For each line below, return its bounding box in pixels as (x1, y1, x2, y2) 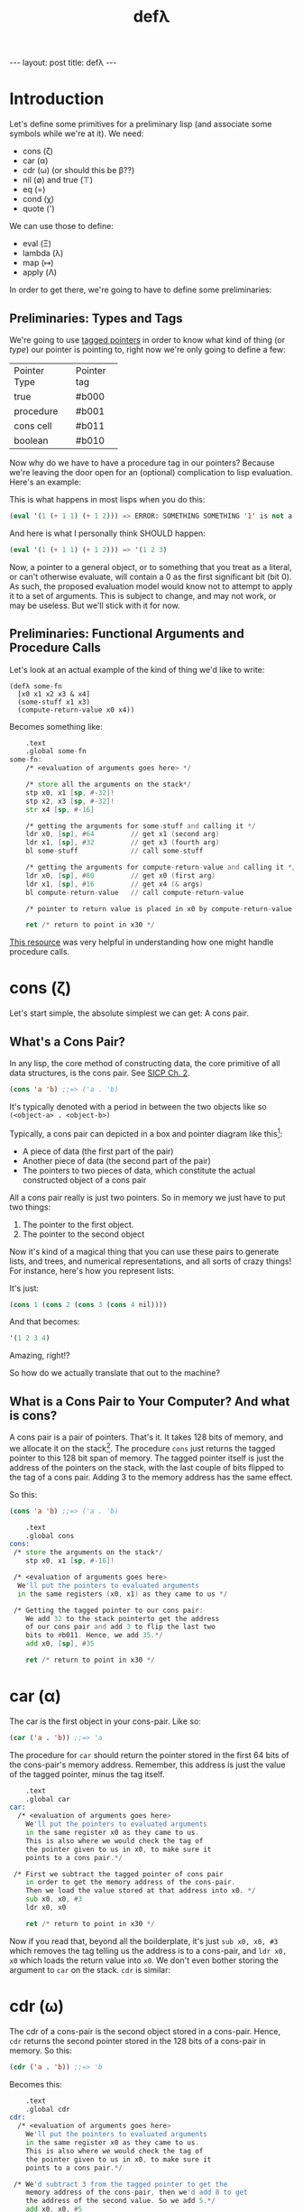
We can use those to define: (9, 221, 115, 232)
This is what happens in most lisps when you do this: (9, 493, 206, 504)
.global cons (25, 1531, 75, 1540)
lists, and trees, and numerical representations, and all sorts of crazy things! (9, 1256, 291, 1267)
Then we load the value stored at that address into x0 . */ (25, 1886, 256, 1895)
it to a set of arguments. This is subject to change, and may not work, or (9, 590, 277, 601)
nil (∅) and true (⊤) (22, 174, 93, 186)
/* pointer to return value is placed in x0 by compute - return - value (25, 904, 293, 913)
